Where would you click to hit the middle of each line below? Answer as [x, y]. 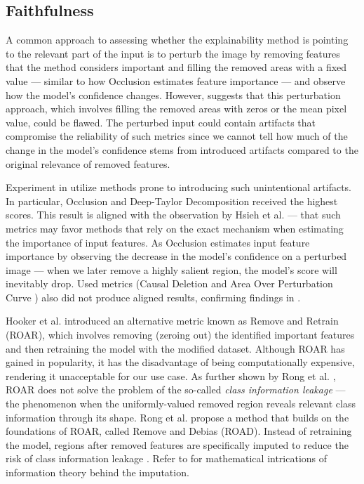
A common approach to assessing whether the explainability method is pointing [177, 40]
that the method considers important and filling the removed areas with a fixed [176, 67]
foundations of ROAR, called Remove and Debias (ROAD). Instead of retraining [179, 431]
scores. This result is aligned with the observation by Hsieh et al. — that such [173, 215]
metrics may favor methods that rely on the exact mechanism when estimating [175, 228]
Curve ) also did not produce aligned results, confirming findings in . [153, 297]
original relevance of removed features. [88, 163]
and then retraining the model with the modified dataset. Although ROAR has [175, 348]
